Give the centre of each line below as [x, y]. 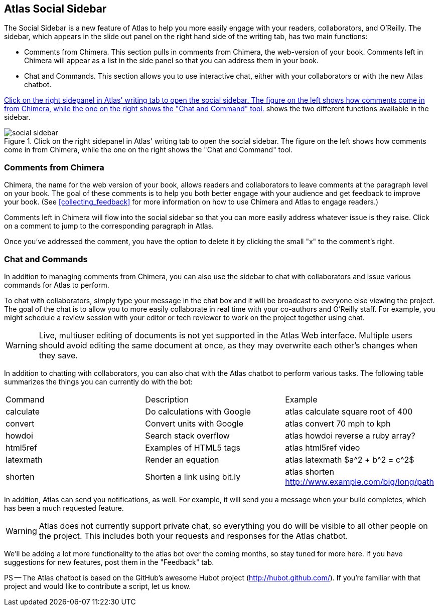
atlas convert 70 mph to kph [338, 423]
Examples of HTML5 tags [193, 447]
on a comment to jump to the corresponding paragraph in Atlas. [109, 226]
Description [167, 399]
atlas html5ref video [323, 447]
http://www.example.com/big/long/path [359, 481]
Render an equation [182, 459]
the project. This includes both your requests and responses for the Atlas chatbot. [193, 536]
